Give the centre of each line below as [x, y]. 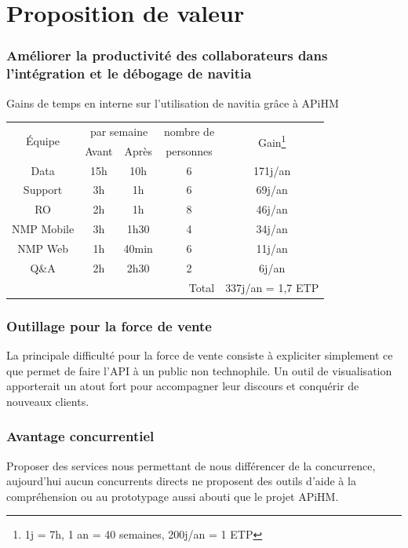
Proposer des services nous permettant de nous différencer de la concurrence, [191, 465]
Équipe [43, 141]
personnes [189, 150]
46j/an [272, 209]
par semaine [119, 131]
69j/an [272, 190]
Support [43, 190]
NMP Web [43, 248]
